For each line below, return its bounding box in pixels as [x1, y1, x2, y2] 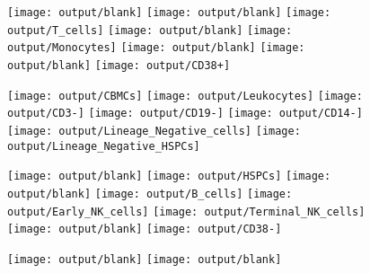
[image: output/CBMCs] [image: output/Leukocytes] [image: [7, 89, 363, 102]
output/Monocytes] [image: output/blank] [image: [7, 41, 305, 55]
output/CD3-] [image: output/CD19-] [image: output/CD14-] [7, 107, 363, 120]
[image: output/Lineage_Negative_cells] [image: [7, 124, 301, 137]
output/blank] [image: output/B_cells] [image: [7, 187, 293, 200]
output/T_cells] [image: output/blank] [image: [7, 23, 293, 37]
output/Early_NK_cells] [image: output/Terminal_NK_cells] [7, 205, 366, 218]
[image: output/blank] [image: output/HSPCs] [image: [7, 170, 331, 183]
